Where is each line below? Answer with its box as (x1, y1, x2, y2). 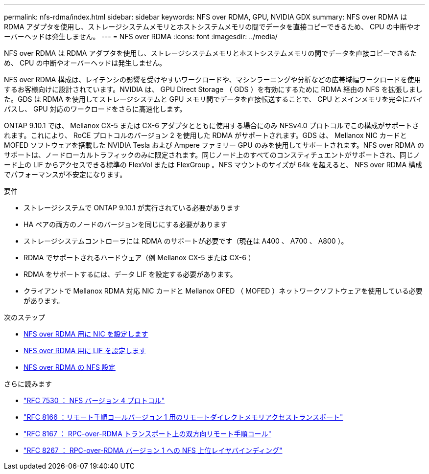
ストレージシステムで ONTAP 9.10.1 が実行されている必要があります (24, 203, 240, 212)
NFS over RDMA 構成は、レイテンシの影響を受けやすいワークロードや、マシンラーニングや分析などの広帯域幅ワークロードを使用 (4, 75, 421, 84)
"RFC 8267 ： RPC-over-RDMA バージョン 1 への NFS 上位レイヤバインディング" (24, 446, 283, 454)
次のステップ (4, 313, 45, 321)
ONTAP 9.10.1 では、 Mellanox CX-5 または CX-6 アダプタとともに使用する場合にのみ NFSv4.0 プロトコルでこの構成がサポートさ (4, 121, 419, 130)
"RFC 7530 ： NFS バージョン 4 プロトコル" (24, 396, 165, 405)
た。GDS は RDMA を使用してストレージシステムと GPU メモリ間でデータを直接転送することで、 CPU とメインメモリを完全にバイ (4, 95, 423, 103)
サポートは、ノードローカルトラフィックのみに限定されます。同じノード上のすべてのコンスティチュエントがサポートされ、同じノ (4, 151, 420, 159)
